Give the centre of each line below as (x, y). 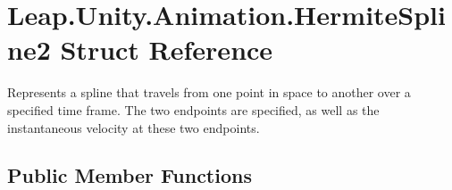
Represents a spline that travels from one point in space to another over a (209, 92)
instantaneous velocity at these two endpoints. (134, 127)
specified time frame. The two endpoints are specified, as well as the (193, 109)
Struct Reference (167, 50)
